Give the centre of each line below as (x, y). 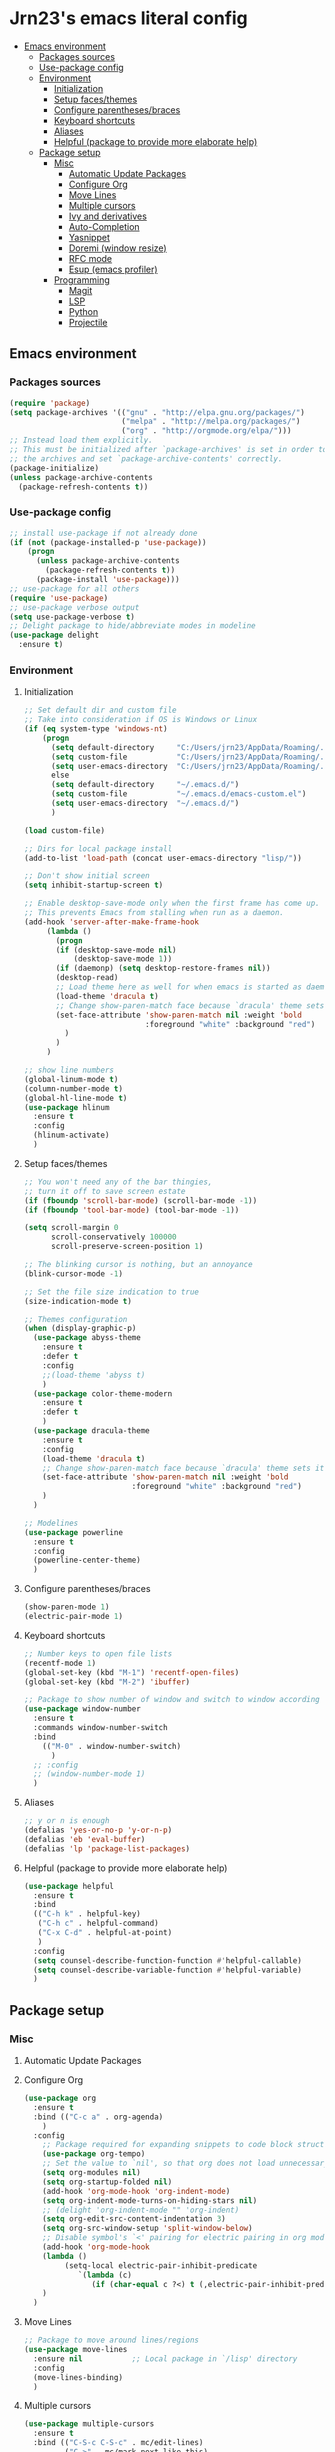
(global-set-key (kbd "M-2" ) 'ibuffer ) (107, 1682)
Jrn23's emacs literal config (129, 18)
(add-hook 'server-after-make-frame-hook (111, 922)
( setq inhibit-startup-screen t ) (93, 885)
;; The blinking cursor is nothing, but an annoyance (138, 1265)
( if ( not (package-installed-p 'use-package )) (108, 542)
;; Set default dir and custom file (100, 710)
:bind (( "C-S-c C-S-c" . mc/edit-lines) (118, 2443)
